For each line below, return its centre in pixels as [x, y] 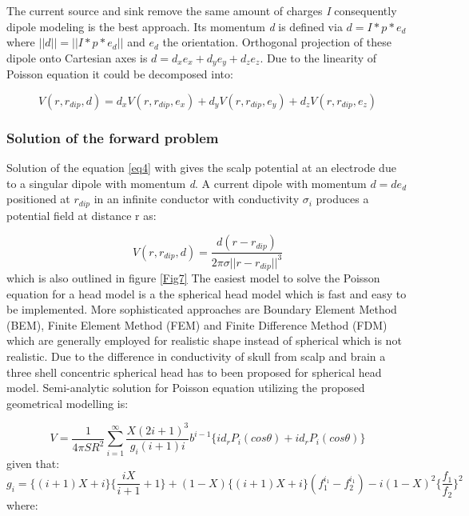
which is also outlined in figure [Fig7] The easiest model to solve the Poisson [193, 278]
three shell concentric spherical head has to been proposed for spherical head [194, 372]
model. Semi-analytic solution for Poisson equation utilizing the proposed [186, 388]
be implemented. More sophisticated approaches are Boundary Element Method [202, 309]
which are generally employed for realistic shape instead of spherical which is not [204, 340]
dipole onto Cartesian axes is [77, 57]
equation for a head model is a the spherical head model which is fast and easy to [207, 293]
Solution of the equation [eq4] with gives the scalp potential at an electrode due [201, 168]
